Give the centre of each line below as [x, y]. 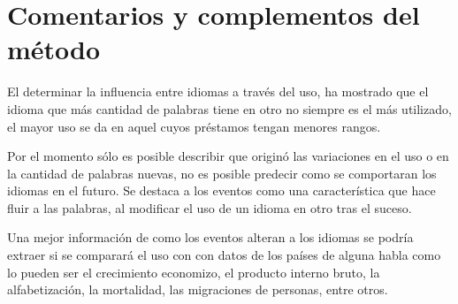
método [54, 49]
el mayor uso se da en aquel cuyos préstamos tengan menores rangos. [194, 126]
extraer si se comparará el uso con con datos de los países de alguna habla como [224, 255]
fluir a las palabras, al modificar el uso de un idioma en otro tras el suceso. [210, 207]
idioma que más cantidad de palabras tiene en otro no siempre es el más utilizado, [229, 108]
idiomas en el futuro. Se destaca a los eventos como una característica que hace [221, 190]
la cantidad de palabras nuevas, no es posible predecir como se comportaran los [222, 173]
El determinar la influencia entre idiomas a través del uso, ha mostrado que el [218, 91]
